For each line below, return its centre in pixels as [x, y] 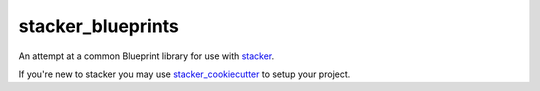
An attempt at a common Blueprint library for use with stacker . [146, 56]
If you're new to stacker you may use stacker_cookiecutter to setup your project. [184, 74]
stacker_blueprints [99, 26]
